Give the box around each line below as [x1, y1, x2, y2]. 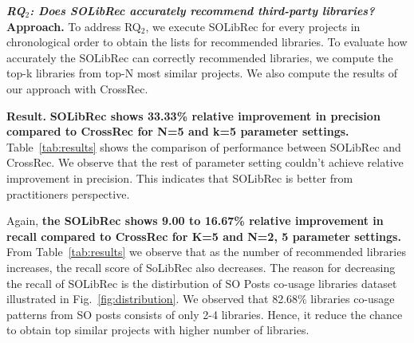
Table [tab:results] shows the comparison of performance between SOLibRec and [6, 138, 401, 155]
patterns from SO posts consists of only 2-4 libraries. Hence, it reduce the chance [6, 306, 403, 322]
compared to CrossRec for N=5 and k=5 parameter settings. [6, 123, 349, 140]
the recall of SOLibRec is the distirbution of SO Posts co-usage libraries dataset [6, 274, 397, 291]
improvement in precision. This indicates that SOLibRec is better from [6, 169, 353, 186]
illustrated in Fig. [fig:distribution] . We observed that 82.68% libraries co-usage [6, 290, 395, 307]
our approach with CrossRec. [6, 80, 148, 97]
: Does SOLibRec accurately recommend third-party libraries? [30, 2, 375, 18]
